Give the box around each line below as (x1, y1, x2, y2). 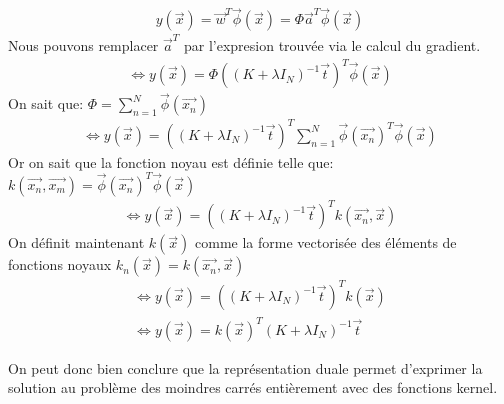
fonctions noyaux (8, 254, 112, 275)
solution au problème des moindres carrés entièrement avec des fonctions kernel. (8, 377, 498, 398)
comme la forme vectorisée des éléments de (195, 232, 457, 253)
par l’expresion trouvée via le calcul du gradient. (183, 34, 481, 55)
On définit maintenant (8, 232, 145, 253)
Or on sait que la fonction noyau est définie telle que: (8, 151, 334, 172)
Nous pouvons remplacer (8, 34, 159, 55)
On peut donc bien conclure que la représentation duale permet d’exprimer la (8, 357, 483, 378)
